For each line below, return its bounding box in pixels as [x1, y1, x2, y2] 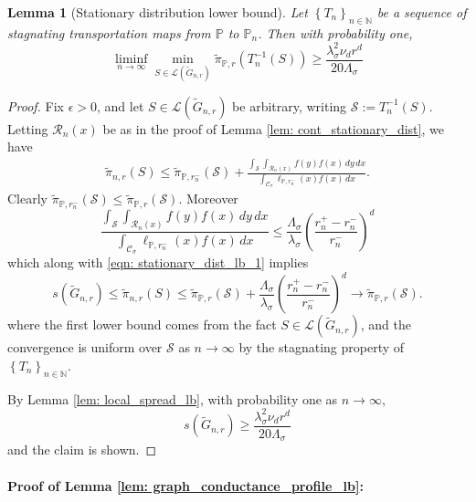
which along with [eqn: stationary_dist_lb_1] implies [7, 253, 309, 272]
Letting [7, 119, 48, 138]
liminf [115, 53, 148, 67]
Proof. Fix [7, 96, 64, 115]
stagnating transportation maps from [7, 23, 211, 42]
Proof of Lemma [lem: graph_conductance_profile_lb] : [7, 476, 364, 495]
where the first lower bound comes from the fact [7, 315, 277, 334]
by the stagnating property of [238, 338, 405, 357]
